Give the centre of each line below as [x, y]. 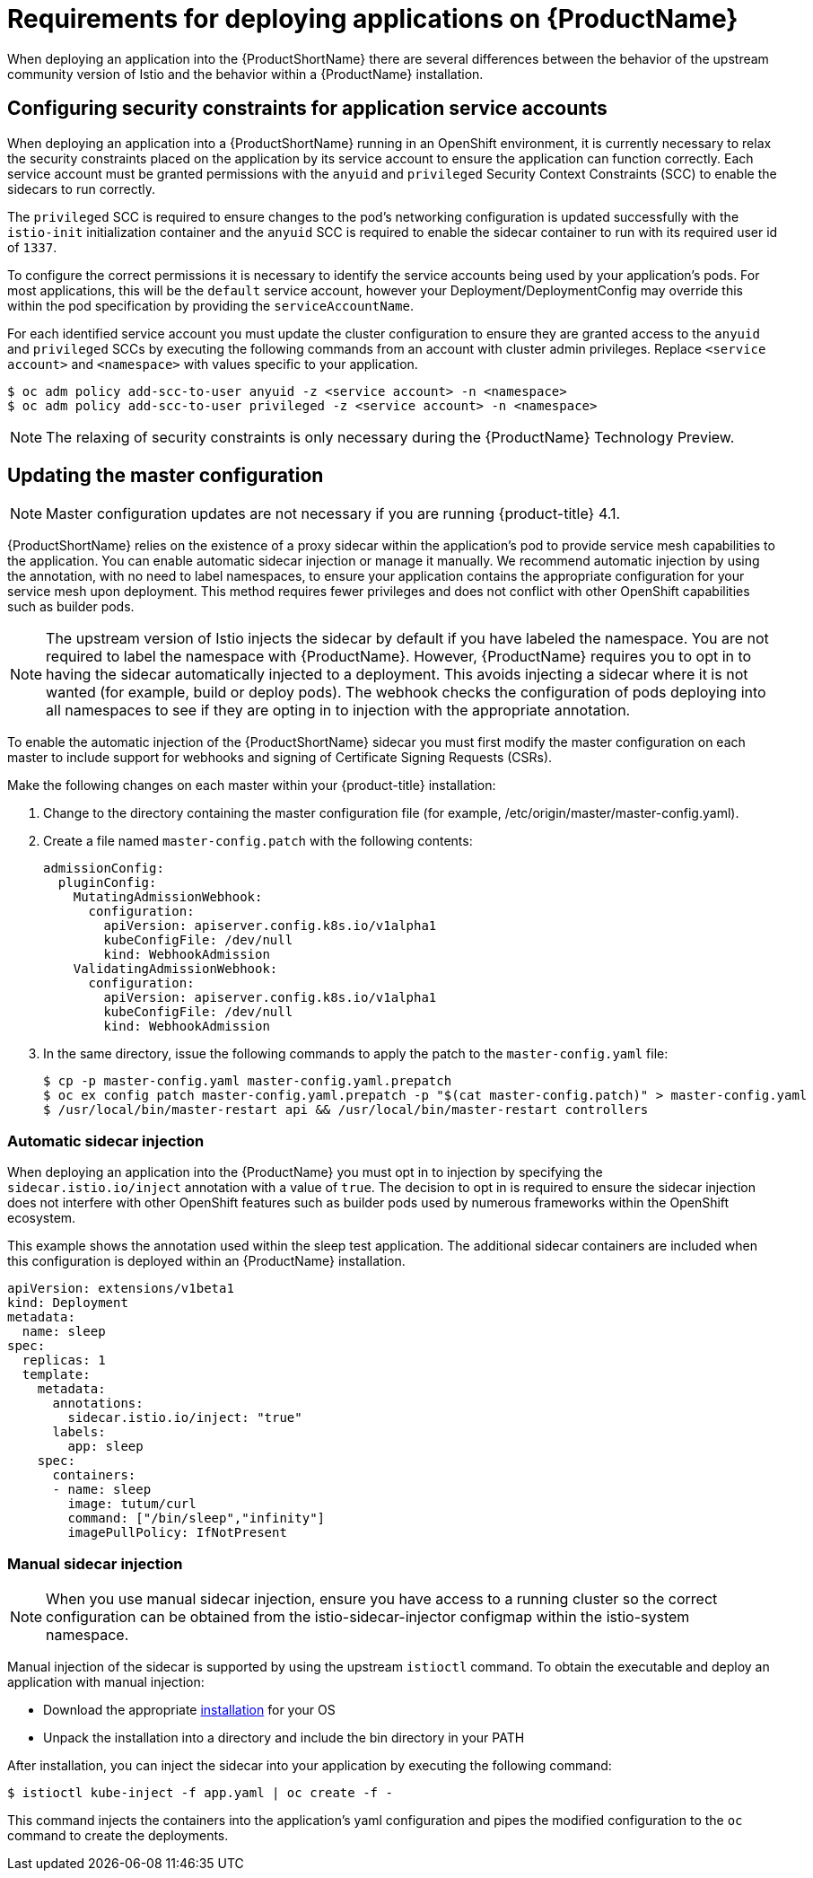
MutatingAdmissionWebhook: [168, 897]
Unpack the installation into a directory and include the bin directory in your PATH [284, 1737]
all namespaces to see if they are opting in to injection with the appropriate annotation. [338, 711]
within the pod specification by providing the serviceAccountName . [210, 305]
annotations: [98, 1404]
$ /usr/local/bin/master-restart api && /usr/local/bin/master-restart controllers [346, 1110]
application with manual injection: [106, 1681]
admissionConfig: [104, 869]
